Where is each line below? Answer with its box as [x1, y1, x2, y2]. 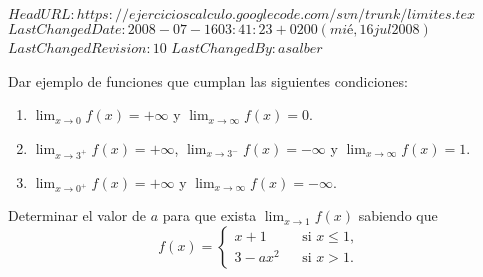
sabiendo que [358, 205, 438, 226]
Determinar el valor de [8, 205, 146, 226]
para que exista [162, 205, 257, 226]
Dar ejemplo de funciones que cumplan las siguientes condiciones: [8, 70, 408, 91]
